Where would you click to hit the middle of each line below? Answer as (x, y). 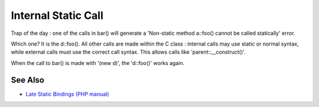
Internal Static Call (57, 15)
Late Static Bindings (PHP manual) (67, 94)
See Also (27, 80)
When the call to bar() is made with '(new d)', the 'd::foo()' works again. (98, 63)
